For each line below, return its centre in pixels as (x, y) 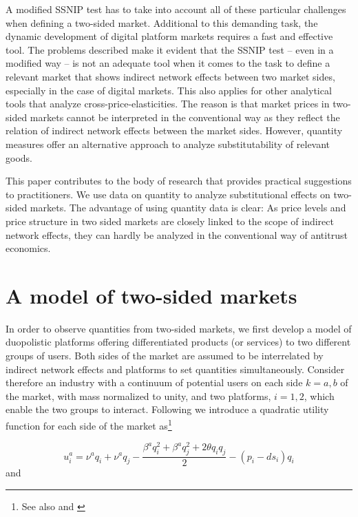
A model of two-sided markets (151, 295)
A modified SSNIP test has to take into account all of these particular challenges (176, 9)
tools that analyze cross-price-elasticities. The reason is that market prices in (168, 104)
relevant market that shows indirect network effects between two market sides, (170, 76)
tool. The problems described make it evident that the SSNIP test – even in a (170, 49)
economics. (28, 248)
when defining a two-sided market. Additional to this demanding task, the (162, 22)
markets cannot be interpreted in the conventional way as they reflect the (185, 117)
